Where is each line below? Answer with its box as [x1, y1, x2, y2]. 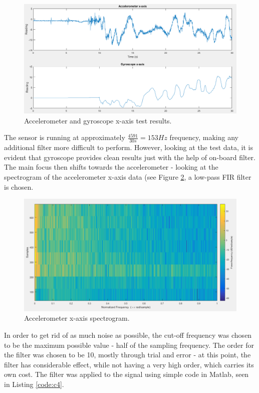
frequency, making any [169, 132, 238, 143]
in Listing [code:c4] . [4, 378, 64, 389]
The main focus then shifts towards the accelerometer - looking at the [4, 162, 218, 172]
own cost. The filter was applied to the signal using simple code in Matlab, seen [4, 369, 249, 379]
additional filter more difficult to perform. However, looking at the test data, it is [4, 142, 253, 153]
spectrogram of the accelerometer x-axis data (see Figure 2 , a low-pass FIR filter [4, 172, 251, 182]
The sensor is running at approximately [4, 132, 125, 143]
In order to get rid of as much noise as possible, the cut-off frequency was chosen [4, 329, 252, 340]
